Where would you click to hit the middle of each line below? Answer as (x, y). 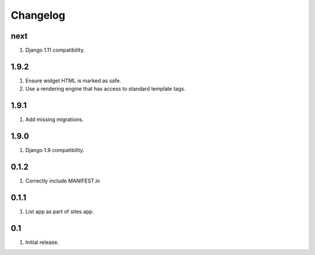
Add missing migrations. (55, 119)
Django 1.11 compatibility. (55, 50)
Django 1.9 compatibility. (55, 150)
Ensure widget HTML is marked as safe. (73, 80)
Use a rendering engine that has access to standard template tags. (106, 89)
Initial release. (42, 242)
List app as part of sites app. (60, 211)
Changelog (38, 15)
